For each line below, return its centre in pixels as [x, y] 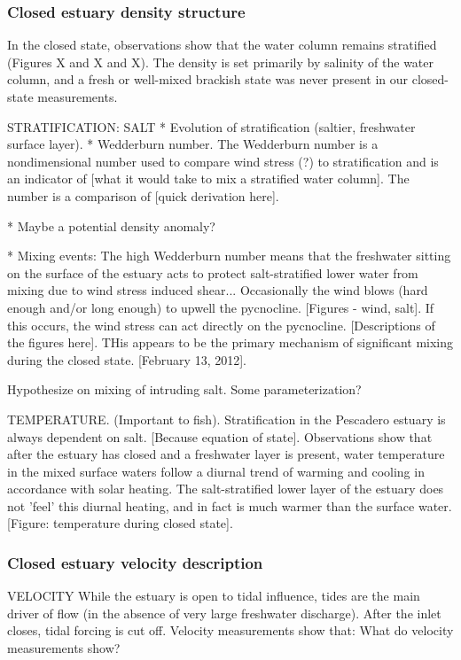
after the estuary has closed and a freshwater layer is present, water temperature [226, 454]
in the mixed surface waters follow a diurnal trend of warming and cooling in [216, 471]
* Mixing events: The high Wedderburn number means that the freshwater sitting [229, 256]
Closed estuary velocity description [135, 562]
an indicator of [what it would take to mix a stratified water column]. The [208, 179]
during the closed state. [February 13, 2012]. [127, 359]
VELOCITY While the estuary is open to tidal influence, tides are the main [214, 596]
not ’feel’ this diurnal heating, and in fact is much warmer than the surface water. [230, 505]
